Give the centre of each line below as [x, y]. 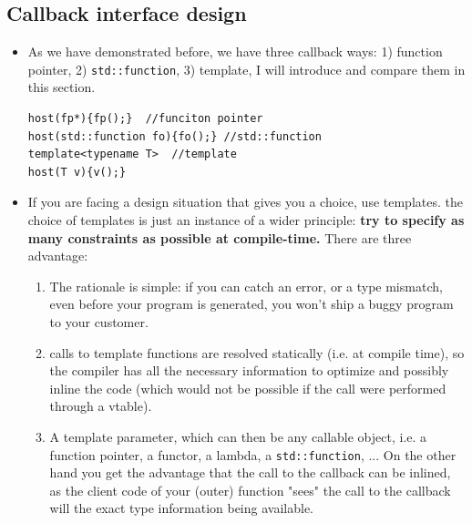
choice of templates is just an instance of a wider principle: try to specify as [246, 220]
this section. [62, 87]
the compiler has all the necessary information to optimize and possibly [249, 370]
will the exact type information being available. [181, 508]
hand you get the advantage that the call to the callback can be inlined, [250, 472]
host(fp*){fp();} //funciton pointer [145, 119]
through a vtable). [101, 406]
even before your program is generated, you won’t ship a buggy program [251, 304]
